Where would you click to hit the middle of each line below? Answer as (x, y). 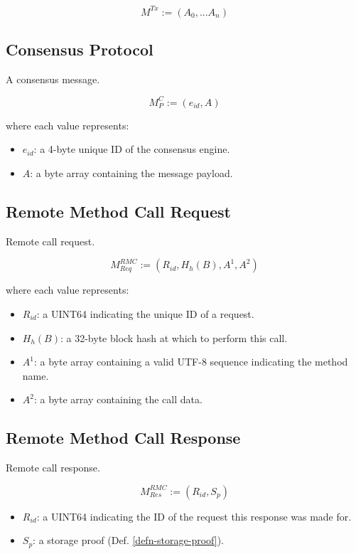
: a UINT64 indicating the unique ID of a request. (145, 313)
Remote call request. (50, 241)
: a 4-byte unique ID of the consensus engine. (132, 149)
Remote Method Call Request (118, 211)
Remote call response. (53, 468)
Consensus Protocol (80, 49)
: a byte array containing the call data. (118, 399)
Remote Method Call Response (123, 438)
